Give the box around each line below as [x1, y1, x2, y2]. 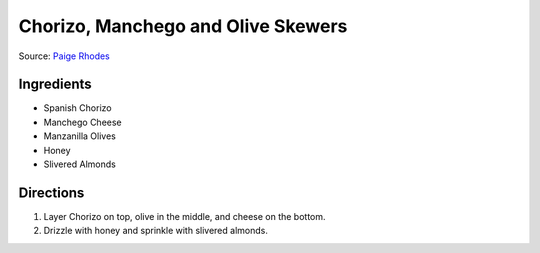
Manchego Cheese [43, 116, 122, 128]
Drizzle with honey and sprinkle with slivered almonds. [43, 225, 269, 237]
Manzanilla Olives [43, 130, 117, 142]
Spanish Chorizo [43, 102, 112, 114]
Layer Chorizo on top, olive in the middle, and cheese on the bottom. [43, 210, 326, 222]
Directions [18, 184, 85, 201]
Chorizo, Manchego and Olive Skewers [18, 15, 348, 37]
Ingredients [18, 76, 92, 93]
